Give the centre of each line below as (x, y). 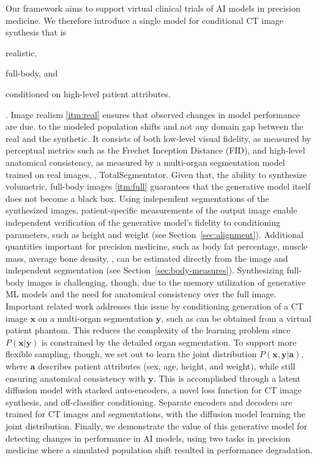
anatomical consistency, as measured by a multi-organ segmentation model (145, 162)
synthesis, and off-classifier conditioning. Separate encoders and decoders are (149, 402)
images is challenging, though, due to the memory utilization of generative (166, 282)
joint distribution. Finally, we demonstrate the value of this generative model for (156, 426)
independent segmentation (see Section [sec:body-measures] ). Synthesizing (145, 270)
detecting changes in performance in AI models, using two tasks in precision (148, 438)
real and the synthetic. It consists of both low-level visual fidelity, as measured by (158, 138)
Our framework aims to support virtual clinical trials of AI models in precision (153, 8)
